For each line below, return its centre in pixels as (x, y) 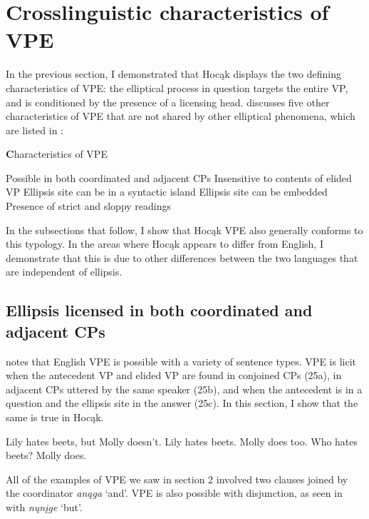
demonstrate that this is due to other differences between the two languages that (182, 257)
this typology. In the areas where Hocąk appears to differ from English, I (165, 244)
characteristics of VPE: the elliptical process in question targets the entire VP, (177, 87)
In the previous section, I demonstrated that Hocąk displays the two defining (174, 74)
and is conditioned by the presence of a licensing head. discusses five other (168, 102)
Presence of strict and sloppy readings (89, 206)
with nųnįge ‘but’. (44, 507)
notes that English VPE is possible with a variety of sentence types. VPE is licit (181, 361)
